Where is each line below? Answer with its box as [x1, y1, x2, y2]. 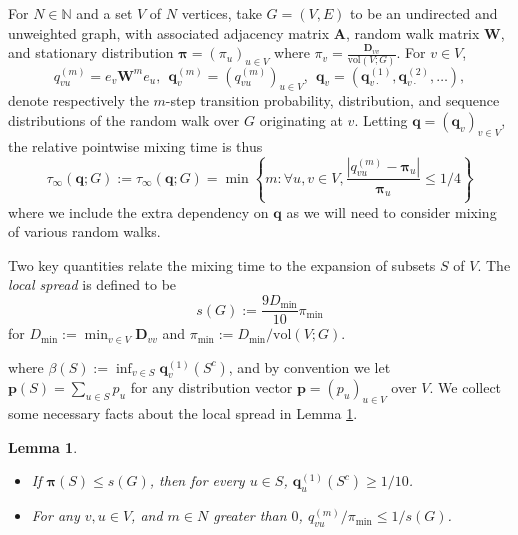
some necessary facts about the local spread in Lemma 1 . [8, 403, 358, 424]
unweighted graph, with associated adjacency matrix [8, 22, 330, 43]
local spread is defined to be [8, 274, 177, 295]
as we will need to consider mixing [286, 201, 497, 222]
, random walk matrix [345, 22, 480, 43]
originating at [259, 109, 343, 130]
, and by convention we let [228, 356, 391, 377]
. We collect [429, 377, 502, 398]
